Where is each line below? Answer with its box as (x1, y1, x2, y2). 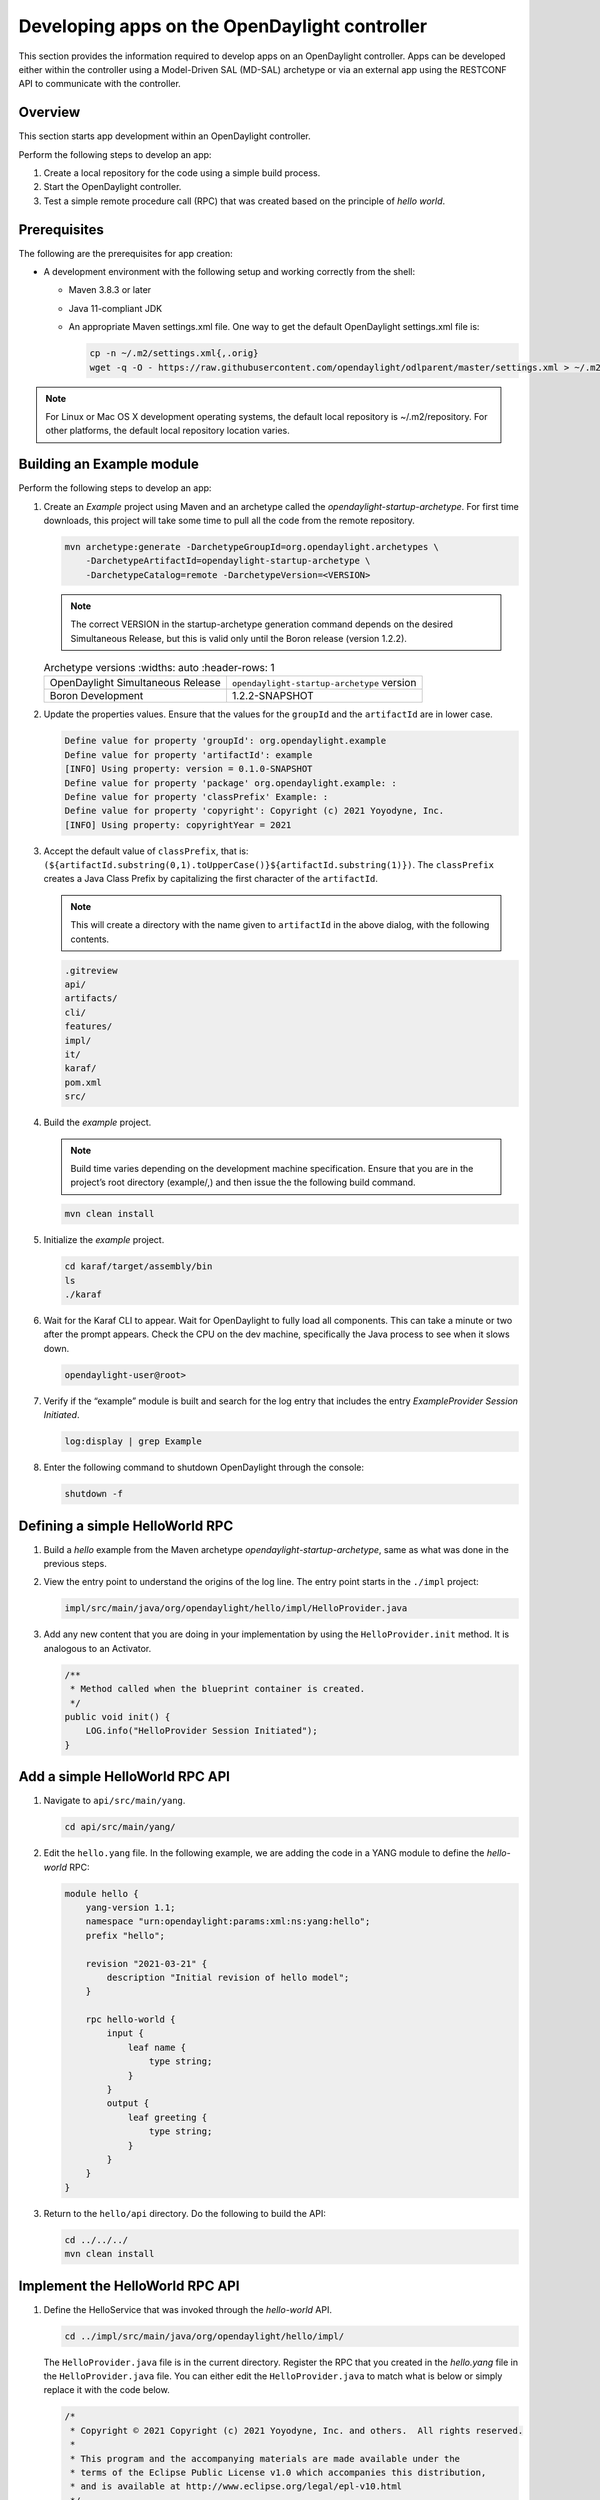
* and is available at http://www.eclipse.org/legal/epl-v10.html (70, 2481, 403, 2492)
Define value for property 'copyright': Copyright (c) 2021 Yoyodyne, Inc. (64, 805, 445, 817)
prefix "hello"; (85, 1930, 165, 1941)
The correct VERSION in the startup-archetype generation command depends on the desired (70, 618, 454, 630)
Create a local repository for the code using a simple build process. (43, 167, 321, 179)
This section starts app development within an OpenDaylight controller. (18, 130, 312, 142)
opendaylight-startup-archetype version (231, 676, 417, 690)
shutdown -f (64, 1488, 124, 1500)
